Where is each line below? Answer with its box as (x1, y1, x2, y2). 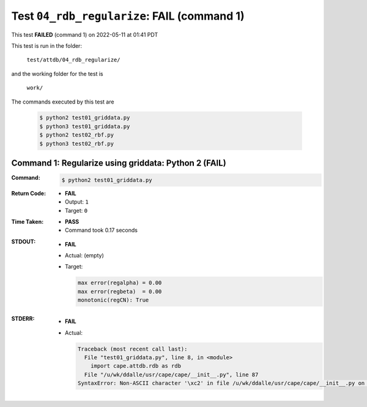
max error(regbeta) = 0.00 (77, 288, 162, 295)
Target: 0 (65, 207, 88, 214)
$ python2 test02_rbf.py (39, 132, 114, 139)
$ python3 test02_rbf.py (39, 140, 114, 147)
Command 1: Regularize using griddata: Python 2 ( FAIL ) (11, 158, 226, 169)
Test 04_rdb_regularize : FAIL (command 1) (11, 9, 245, 23)
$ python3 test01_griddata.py (39, 123, 130, 130)
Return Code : (11, 189, 46, 197)
